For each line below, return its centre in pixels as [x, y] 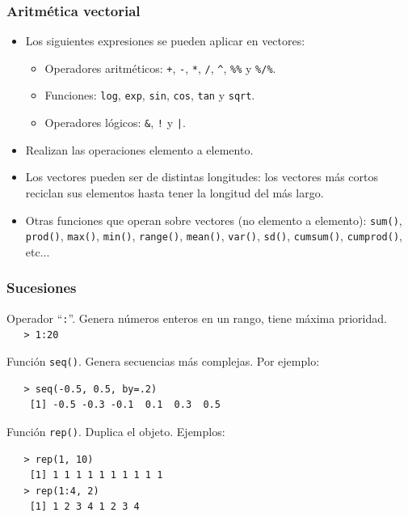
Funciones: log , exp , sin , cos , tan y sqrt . [150, 95]
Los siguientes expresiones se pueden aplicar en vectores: [165, 41]
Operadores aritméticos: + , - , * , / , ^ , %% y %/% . [160, 68]
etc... [38, 251]
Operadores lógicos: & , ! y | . [115, 123]
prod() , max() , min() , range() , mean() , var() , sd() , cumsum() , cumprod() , [214, 236]
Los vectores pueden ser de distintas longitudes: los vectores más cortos [202, 177]
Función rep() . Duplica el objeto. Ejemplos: [116, 431]
